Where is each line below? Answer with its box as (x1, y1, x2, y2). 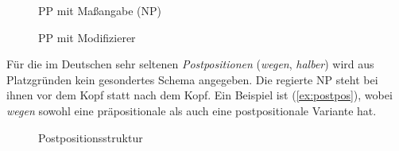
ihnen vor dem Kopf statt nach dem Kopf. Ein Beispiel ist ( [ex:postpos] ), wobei (6, 87, 393, 103)
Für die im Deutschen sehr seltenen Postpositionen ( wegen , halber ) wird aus (6, 56, 374, 72)
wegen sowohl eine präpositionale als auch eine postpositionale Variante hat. (6, 102, 377, 118)
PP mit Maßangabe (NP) (38, 2, 161, 18)
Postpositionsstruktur (38, 129, 143, 145)
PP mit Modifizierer (38, 29, 136, 45)
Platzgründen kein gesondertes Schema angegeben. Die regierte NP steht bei (6, 71, 378, 87)
